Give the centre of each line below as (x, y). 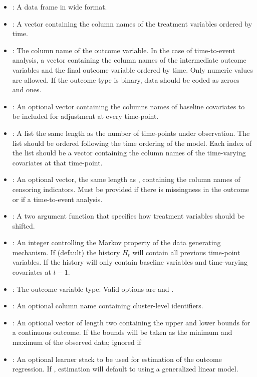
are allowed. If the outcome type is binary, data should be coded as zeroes (126, 79)
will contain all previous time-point (186, 252)
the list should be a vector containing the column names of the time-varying (129, 153)
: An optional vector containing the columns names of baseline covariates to (128, 106)
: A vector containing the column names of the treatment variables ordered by (132, 23)
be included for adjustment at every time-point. (85, 116)
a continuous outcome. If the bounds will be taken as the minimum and (122, 332)
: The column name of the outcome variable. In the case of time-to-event (124, 50)
